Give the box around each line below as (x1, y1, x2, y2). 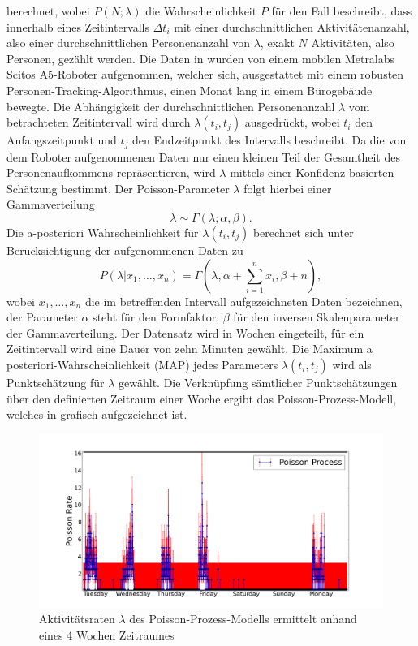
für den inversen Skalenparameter (233, 308, 400, 325)
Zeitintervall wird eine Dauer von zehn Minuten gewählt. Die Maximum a (6, 340, 373, 357)
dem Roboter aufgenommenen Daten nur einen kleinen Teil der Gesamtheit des (6, 148, 400, 165)
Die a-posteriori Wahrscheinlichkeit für (6, 223, 199, 240)
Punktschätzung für (6, 373, 105, 390)
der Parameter (6, 308, 78, 325)
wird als (332, 355, 372, 373)
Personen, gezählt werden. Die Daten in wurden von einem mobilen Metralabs (6, 50, 395, 67)
